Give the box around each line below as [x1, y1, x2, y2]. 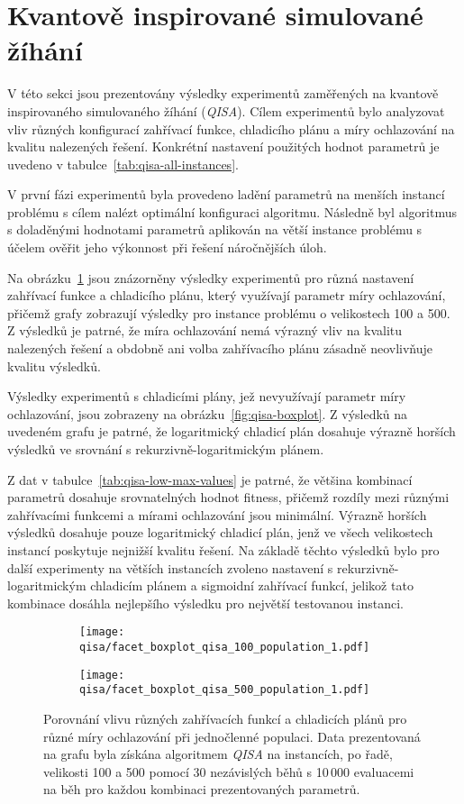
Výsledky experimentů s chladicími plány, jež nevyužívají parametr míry [7, 387, 406, 406]
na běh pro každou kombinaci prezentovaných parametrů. [43, 780, 360, 799]
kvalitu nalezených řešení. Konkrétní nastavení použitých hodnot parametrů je [7, 137, 440, 156]
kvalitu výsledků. [7, 356, 101, 375]
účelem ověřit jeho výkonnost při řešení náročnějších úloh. [7, 238, 327, 257]
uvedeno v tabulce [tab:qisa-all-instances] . [7, 154, 239, 173]
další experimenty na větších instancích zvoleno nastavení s [7, 558, 333, 577]
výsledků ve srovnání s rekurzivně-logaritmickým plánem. [7, 440, 324, 458]
